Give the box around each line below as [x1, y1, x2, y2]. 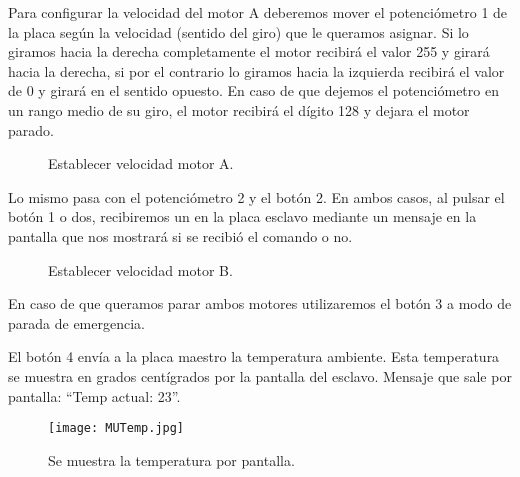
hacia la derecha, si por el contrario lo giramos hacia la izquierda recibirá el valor [8, 60, 505, 81]
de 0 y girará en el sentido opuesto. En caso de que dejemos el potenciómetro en [8, 80, 499, 101]
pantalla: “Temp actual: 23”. [8, 385, 181, 406]
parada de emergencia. [8, 312, 145, 333]
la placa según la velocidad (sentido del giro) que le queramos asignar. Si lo [8, 21, 469, 42]
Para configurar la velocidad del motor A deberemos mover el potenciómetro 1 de [8, 2, 508, 22]
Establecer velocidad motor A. [48, 153, 234, 174]
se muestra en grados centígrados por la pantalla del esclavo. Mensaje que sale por [8, 365, 512, 386]
